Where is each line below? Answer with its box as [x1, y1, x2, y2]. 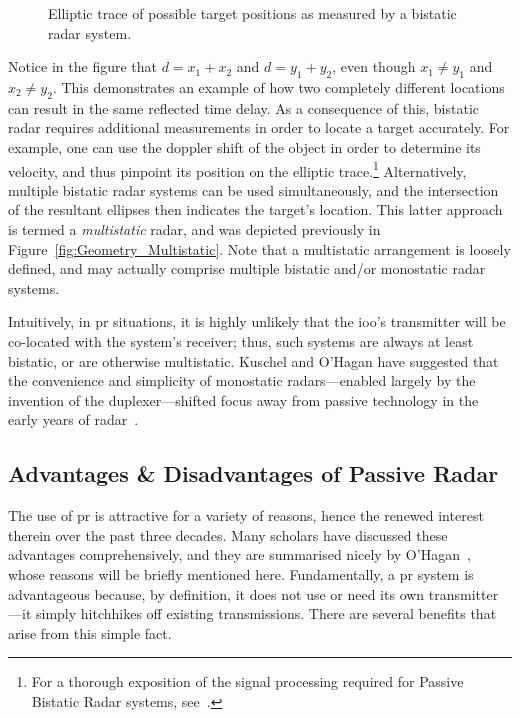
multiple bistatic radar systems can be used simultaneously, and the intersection [8, 179, 499, 200]
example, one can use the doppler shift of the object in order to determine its [8, 136, 481, 157]
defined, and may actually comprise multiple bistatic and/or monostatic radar [8, 258, 486, 279]
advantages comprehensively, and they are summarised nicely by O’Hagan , [8, 544, 471, 565]
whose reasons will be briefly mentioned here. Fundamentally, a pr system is [8, 563, 474, 584]
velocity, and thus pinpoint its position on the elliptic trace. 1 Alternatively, [8, 157, 467, 181]
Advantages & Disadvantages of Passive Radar [8, 458, 499, 489]
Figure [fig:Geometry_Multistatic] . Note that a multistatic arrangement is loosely [8, 238, 511, 259]
